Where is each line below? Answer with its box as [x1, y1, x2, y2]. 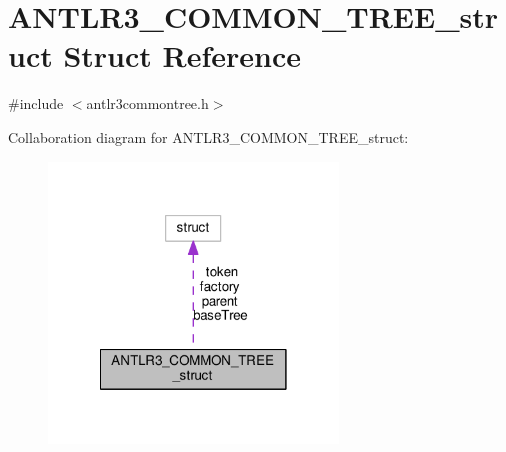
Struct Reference [63, 35, 302, 76]
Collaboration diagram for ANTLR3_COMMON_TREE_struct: [8, 126, 409, 147]
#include [8, 93, 64, 114]
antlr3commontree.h [86, 93, 209, 114]
